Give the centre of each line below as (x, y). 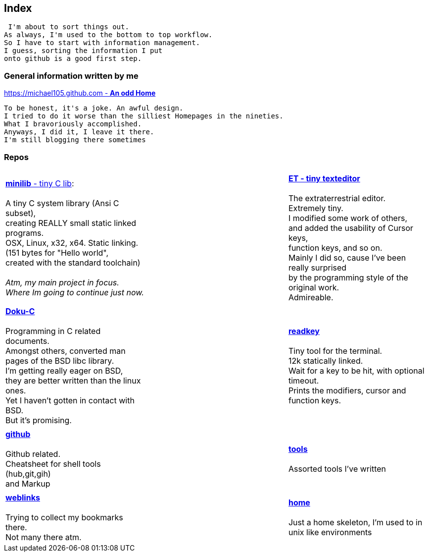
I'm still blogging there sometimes (75, 140)
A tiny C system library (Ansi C (62, 203)
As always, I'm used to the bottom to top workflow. (108, 35)
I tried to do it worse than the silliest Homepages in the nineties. (144, 116)
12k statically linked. (326, 361)
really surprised (317, 267)
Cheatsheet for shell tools (53, 464)
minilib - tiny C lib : (40, 183)
